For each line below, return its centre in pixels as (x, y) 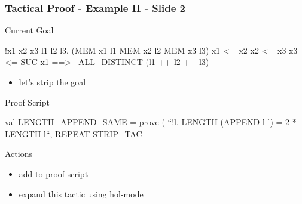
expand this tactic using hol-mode (81, 194)
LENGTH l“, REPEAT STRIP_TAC (74, 133)
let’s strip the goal (52, 82)
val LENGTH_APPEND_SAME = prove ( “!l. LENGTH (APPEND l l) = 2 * (151, 122)
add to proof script (54, 173)
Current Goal (29, 30)
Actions (19, 154)
